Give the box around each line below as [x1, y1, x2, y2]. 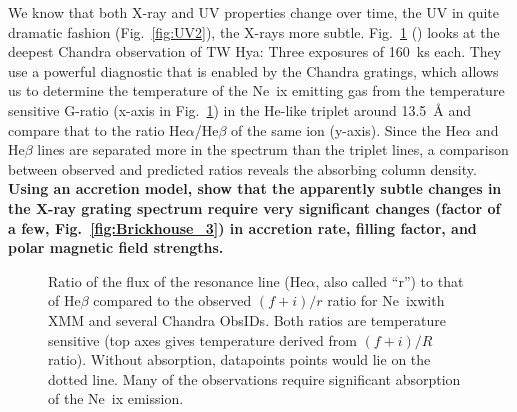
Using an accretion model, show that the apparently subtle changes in [8, 178, 502, 199]
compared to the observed [93, 290, 252, 311]
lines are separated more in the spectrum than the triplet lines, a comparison [37, 139, 509, 160]
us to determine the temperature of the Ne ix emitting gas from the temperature [8, 80, 505, 101]
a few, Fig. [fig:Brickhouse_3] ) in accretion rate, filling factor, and [8, 217, 477, 238]
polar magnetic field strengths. [8, 237, 224, 258]
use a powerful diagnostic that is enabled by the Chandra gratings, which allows [8, 60, 499, 81]
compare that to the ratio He [8, 119, 186, 140]
